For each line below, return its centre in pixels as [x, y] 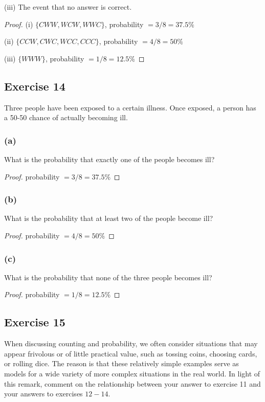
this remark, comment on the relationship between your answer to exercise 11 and [132, 383]
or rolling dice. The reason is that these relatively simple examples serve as [122, 363]
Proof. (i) [19, 24]
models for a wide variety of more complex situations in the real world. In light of [132, 373]
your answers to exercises [43, 394]
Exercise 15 [35, 322]
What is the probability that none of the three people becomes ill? [108, 277]
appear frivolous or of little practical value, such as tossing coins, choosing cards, [131, 353]
